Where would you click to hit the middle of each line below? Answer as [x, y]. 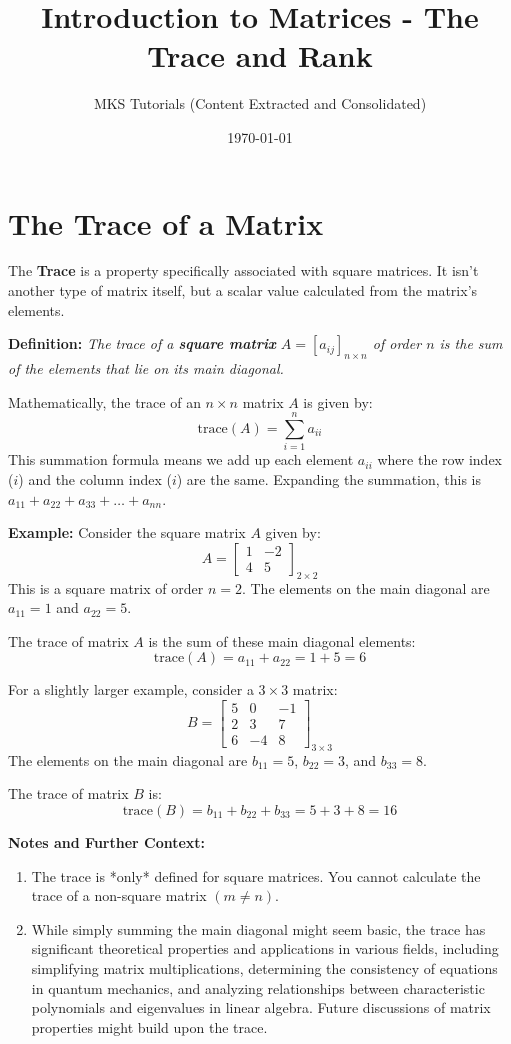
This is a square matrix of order [106, 587]
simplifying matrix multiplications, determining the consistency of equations [264, 967]
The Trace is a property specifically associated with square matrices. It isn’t [243, 270]
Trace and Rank [260, 55]
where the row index [439, 459]
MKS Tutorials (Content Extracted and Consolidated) [260, 103]
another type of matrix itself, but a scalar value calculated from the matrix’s [243, 290]
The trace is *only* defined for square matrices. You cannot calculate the [256, 875]
